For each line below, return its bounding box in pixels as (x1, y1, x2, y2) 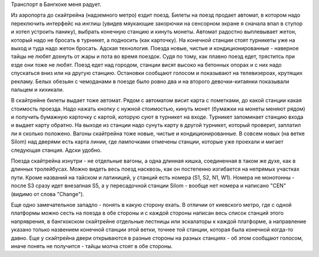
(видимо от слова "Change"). (11, 190, 84, 197)
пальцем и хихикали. (11, 86, 64, 93)
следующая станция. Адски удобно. (11, 147, 102, 154)
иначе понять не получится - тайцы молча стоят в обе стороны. (11, 242, 173, 249)
